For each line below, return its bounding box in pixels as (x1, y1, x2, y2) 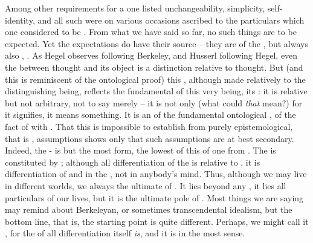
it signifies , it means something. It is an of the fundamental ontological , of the (5, 108, 296, 121)
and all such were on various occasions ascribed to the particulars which (37, 13, 305, 26)
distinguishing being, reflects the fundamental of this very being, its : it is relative (5, 85, 308, 97)
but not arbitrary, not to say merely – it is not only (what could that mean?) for (5, 96, 303, 109)
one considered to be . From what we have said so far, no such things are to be (5, 25, 297, 38)
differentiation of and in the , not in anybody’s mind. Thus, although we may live (5, 167, 307, 180)
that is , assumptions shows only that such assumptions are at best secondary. (5, 132, 294, 144)
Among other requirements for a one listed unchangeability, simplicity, (5, 2, 265, 14)
